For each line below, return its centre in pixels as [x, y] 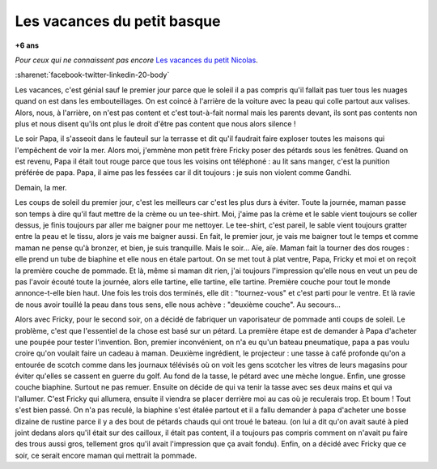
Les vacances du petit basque [118, 21]
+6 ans [27, 45]
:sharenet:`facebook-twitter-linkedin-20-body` [92, 75]
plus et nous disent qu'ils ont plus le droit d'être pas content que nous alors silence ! [155, 124]
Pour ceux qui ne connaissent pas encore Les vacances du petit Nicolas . [136, 60]
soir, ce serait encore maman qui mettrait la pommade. [106, 455]
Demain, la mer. [41, 187]
